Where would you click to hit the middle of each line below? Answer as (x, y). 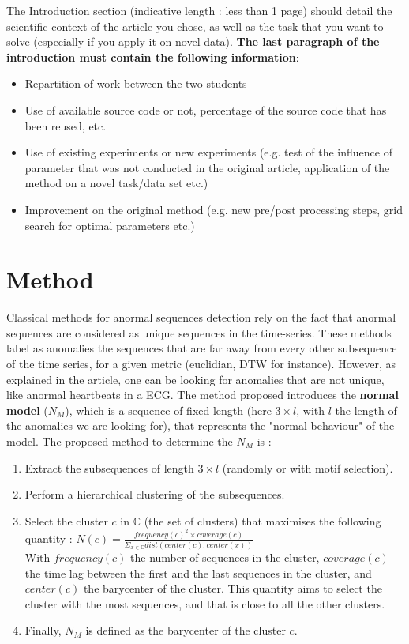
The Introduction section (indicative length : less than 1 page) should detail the (199, 10)
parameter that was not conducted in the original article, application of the (207, 167)
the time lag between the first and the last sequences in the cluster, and (198, 572)
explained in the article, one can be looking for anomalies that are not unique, (195, 379)
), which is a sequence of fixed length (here (168, 410)
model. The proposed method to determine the (120, 441)
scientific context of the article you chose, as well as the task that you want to (195, 26)
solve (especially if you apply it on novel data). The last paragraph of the (193, 41)
